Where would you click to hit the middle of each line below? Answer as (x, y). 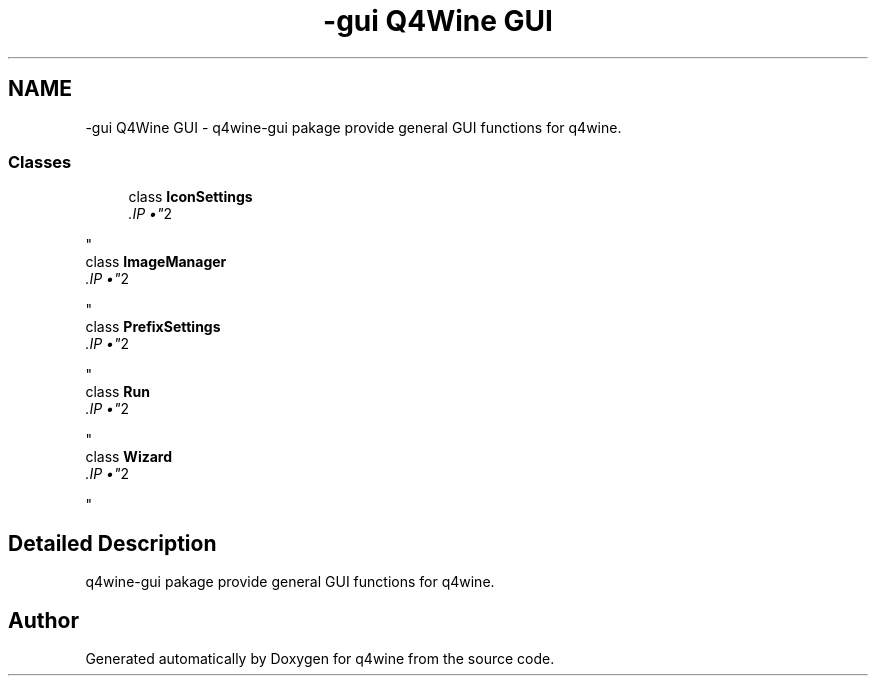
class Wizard (129, 457)
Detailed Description (112, 543)
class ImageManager (156, 262)
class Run (117, 392)
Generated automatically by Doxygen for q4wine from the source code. (320, 659)
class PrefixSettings (153, 327)
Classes (40, 161)
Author (43, 620)
